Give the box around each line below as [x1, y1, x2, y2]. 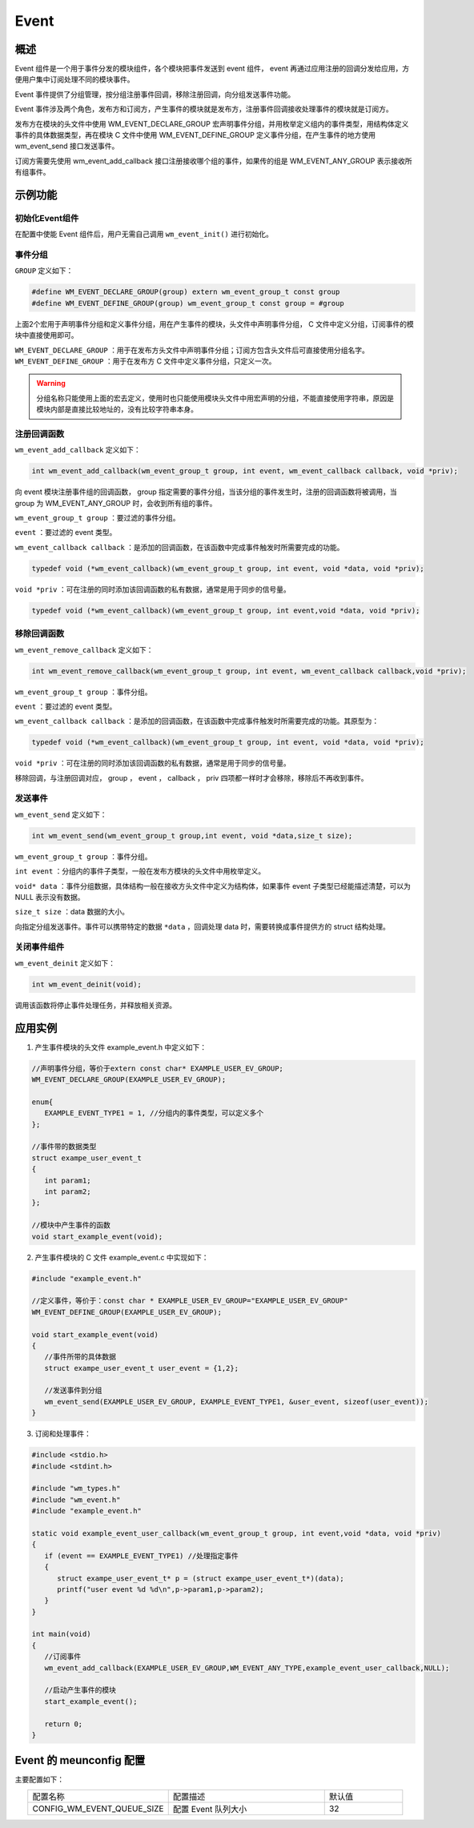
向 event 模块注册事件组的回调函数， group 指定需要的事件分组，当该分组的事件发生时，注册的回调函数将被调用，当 [14, 487, 398, 496]
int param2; [44, 1187, 91, 1196]
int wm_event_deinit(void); [31, 979, 142, 989]
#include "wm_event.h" [31, 1495, 121, 1505]
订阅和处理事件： [34, 1429, 91, 1439]
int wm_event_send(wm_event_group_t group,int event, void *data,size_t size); [31, 831, 353, 840]
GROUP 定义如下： [14, 266, 74, 275]
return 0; [44, 1719, 83, 1729]
